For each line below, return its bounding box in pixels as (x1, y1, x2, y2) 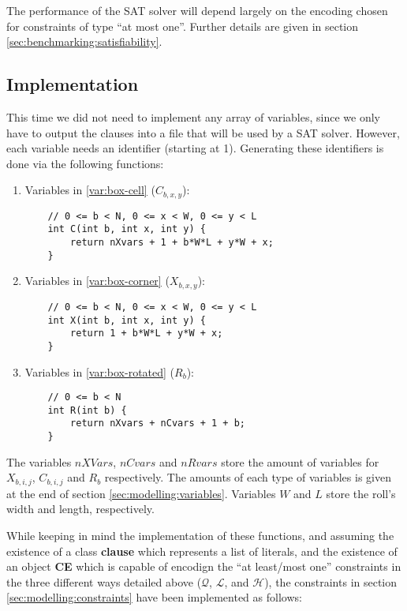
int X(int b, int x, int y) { (47, 314, 206, 326)
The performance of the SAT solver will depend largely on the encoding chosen (6, 2, 388, 18)
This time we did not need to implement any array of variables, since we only (6, 108, 380, 125)
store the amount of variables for (221, 453, 379, 470)
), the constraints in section (264, 573, 398, 590)
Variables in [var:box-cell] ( (24, 182, 155, 198)
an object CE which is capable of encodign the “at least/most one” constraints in (6, 558, 401, 575)
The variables (6, 453, 72, 470)
